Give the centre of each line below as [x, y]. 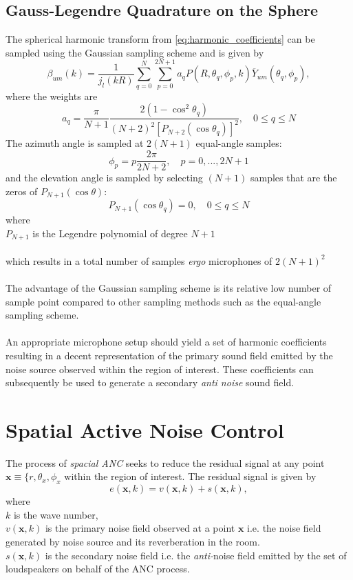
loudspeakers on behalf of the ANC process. [98, 569]
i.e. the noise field [284, 528]
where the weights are [52, 96]
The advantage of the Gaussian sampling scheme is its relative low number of [169, 288]
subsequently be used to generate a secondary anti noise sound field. [150, 382]
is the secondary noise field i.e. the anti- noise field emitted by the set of [196, 555]
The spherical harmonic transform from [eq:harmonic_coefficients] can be [160, 39]
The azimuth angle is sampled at [75, 143]
